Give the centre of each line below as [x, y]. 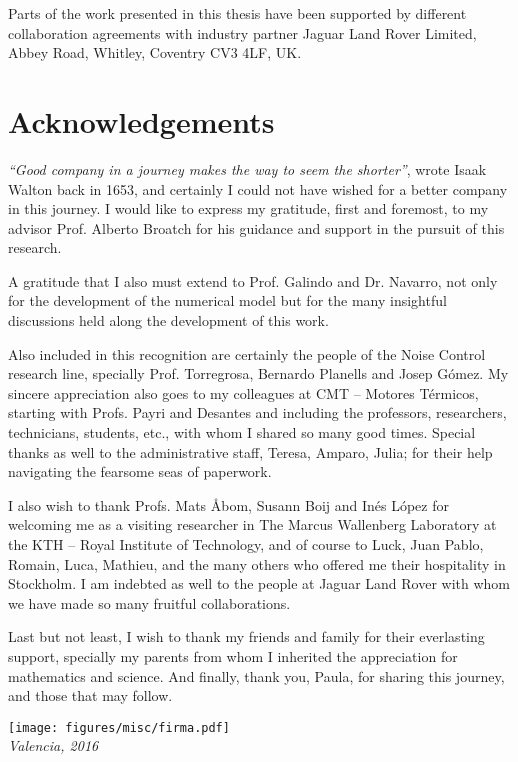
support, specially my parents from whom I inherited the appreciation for [233, 655]
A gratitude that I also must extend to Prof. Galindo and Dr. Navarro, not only [253, 280]
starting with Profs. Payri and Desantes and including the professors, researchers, [257, 412]
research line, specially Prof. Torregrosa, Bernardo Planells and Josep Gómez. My [258, 373]
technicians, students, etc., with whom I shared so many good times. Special [242, 432]
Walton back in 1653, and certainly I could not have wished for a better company [258, 188]
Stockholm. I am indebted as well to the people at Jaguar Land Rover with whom [259, 583]
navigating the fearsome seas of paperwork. [140, 471]
